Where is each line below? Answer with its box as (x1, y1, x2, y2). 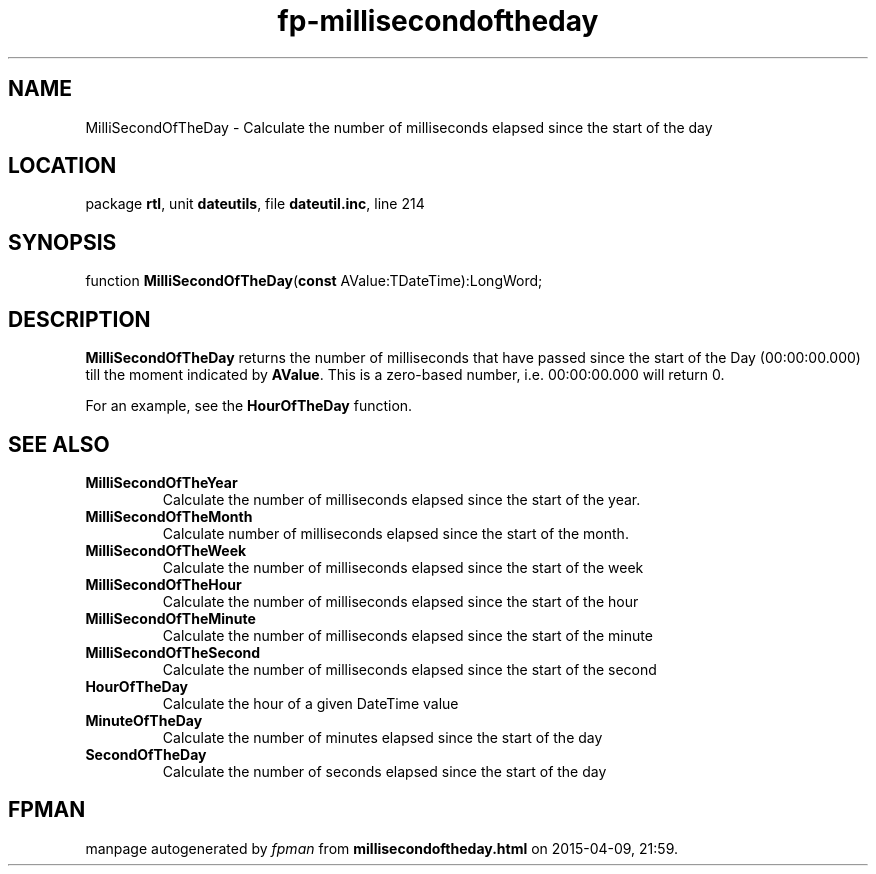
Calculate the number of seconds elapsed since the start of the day (162, 762, 607, 780)
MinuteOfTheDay (85, 711, 203, 729)
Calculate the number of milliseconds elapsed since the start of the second (162, 660, 657, 678)
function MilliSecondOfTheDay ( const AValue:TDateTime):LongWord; (85, 272, 543, 290)
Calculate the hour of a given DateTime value (162, 694, 459, 712)
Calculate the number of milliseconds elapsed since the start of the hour (162, 592, 639, 610)
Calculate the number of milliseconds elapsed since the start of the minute (162, 626, 653, 644)
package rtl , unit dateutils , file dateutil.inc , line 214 (85, 195, 425, 213)
